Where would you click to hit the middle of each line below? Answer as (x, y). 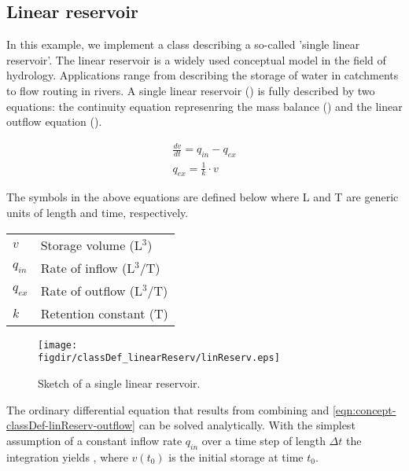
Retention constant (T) (104, 313)
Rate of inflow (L (88, 267)
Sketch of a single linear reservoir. (119, 383)
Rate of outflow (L (91, 290)
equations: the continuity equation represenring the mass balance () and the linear (204, 106)
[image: (58, 345)
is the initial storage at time (236, 456)
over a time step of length (263, 440)
